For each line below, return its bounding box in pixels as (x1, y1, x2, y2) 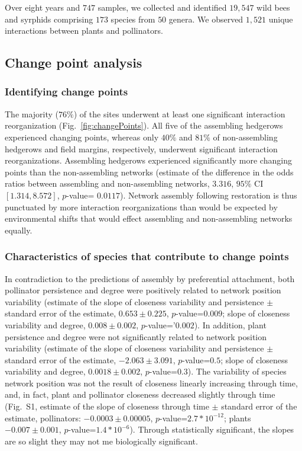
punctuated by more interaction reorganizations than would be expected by (5, 200, 278, 213)
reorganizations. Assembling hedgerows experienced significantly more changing (5, 154, 292, 167)
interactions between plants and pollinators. (5, 24, 163, 37)
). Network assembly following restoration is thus (119, 188, 297, 201)
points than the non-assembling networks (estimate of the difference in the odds (5, 165, 294, 178)
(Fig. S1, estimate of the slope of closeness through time (5, 400, 209, 412)
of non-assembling (213, 130, 278, 143)
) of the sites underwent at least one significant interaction (73, 107, 285, 120)
